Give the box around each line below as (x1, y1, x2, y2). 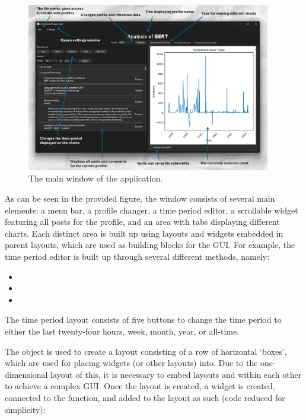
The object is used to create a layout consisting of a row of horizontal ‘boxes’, (5, 345, 287, 357)
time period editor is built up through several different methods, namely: (5, 250, 270, 263)
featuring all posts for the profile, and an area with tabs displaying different (5, 215, 280, 228)
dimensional (5, 368, 48, 380)
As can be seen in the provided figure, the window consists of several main (5, 192, 275, 205)
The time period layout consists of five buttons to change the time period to (5, 313, 282, 326)
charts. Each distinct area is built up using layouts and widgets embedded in (5, 227, 283, 239)
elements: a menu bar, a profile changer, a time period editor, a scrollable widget (5, 203, 298, 216)
